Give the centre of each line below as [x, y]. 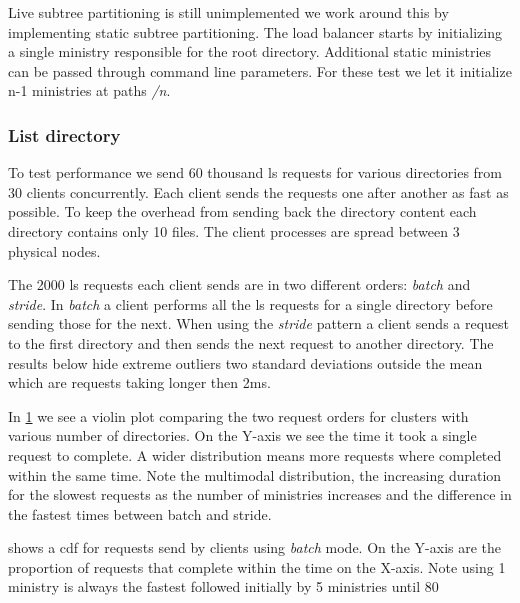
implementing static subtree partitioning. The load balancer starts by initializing [255, 31]
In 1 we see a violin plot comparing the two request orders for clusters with [238, 415]
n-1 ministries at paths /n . [89, 90]
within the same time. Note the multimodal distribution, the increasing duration [255, 474]
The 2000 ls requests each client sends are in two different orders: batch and [239, 284]
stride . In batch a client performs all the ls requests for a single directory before [250, 303]
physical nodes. [54, 250]
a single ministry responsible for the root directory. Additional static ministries [250, 51]
